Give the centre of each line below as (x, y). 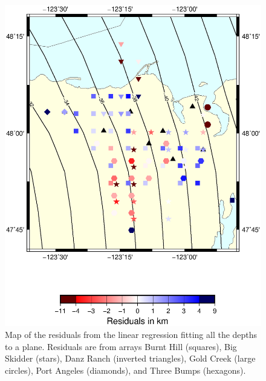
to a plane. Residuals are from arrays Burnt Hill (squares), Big (121, 346)
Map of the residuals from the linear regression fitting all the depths (131, 335)
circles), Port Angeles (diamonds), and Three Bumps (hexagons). (125, 370)
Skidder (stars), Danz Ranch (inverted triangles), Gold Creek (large (130, 358)
